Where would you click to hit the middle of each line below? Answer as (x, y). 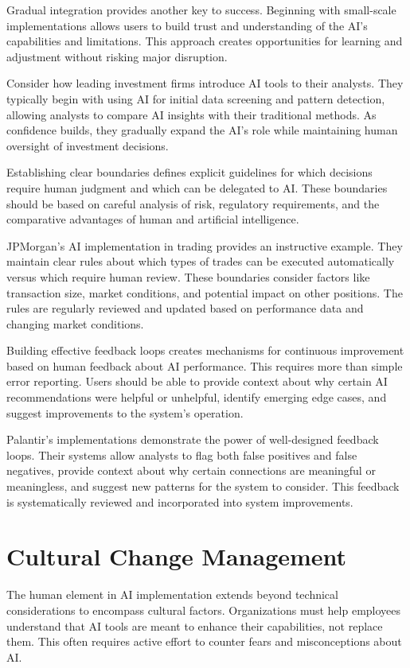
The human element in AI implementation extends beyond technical (172, 594)
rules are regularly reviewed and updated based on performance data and (185, 308)
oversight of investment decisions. (88, 145)
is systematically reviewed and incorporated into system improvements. (180, 501)
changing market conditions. (75, 323)
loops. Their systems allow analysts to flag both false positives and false (182, 454)
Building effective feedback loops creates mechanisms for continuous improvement (205, 350)
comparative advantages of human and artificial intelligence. (153, 219)
